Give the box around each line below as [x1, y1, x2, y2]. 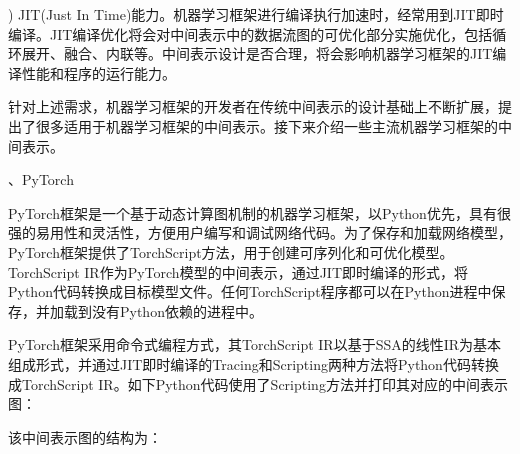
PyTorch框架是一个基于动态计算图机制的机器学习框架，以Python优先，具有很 [8, 202, 511, 223]
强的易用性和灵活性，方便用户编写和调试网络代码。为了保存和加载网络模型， [8, 222, 512, 243]
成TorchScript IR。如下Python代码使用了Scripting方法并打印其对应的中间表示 [8, 373, 508, 394]
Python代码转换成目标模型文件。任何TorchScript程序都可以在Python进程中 [8, 281, 492, 302]
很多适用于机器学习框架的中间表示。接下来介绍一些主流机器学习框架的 [35, 115, 498, 136]
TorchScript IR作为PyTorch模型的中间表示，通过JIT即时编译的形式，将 [8, 261, 468, 282]
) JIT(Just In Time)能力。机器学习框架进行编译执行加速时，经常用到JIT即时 [8, 4, 504, 24]
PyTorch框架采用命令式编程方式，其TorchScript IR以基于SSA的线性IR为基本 [8, 334, 502, 355]
